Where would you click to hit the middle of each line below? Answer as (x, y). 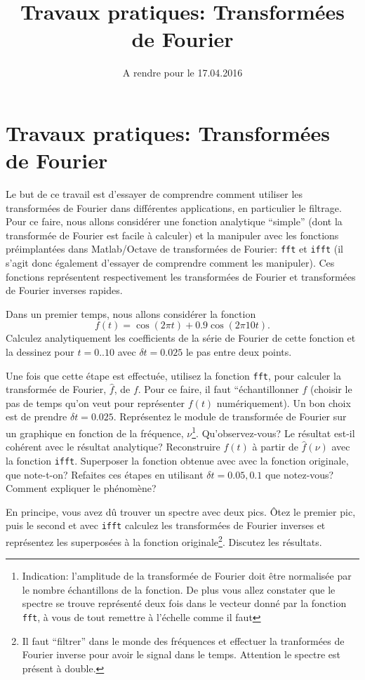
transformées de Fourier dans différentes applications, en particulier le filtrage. (174, 207)
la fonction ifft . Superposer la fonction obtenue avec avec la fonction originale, (177, 460)
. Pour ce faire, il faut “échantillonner (218, 389)
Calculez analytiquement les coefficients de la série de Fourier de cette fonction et (181, 338)
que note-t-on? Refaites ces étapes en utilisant (105, 474)
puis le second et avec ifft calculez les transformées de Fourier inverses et (166, 525)
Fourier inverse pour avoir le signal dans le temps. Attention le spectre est (181, 654)
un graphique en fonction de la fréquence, (95, 433)
